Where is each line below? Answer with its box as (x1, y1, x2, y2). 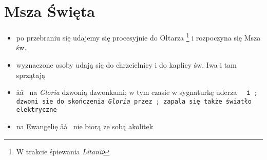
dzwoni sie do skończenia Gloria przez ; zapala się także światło (16, 97, 252, 105)
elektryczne (16, 106, 57, 114)
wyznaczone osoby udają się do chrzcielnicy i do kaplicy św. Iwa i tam (16, 59, 237, 70)
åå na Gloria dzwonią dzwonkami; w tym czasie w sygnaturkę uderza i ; (16, 87, 258, 97)
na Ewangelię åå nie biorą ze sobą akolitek (16, 121, 154, 132)
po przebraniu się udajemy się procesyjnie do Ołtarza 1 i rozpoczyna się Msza (16, 31, 261, 43)
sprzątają (16, 69, 45, 80)
